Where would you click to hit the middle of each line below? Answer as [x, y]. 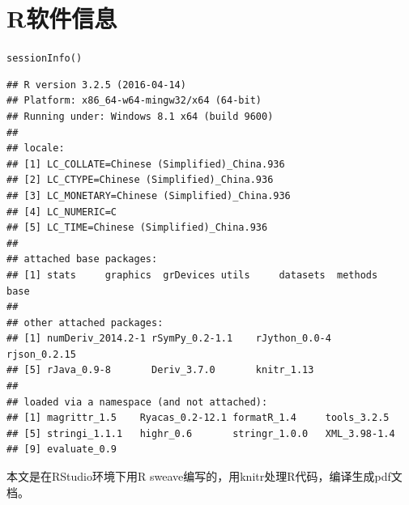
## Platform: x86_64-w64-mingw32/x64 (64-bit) [134, 101]
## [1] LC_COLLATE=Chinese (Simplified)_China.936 [146, 164]
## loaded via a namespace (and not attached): [137, 402]
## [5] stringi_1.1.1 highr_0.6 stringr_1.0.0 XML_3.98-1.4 [201, 433]
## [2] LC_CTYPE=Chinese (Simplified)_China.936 [140, 180]
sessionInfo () [45, 59]
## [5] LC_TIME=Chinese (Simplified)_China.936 [137, 228]
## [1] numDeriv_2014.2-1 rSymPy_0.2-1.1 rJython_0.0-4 [169, 339]
